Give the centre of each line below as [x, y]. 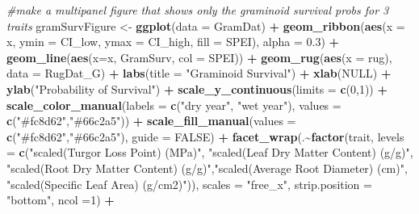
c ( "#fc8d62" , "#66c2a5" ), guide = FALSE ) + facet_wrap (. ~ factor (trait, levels [205, 136]
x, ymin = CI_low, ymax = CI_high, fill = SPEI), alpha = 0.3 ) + [173, 42]
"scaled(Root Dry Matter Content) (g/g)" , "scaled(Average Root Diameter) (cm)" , [207, 168]
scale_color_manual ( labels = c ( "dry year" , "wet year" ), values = [174, 105]
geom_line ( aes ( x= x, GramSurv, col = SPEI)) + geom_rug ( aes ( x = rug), [199, 57]
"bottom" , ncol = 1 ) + [61, 200]
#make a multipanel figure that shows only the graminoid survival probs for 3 [198, 10]
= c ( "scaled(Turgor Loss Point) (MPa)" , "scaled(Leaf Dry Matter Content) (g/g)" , [210, 152]
